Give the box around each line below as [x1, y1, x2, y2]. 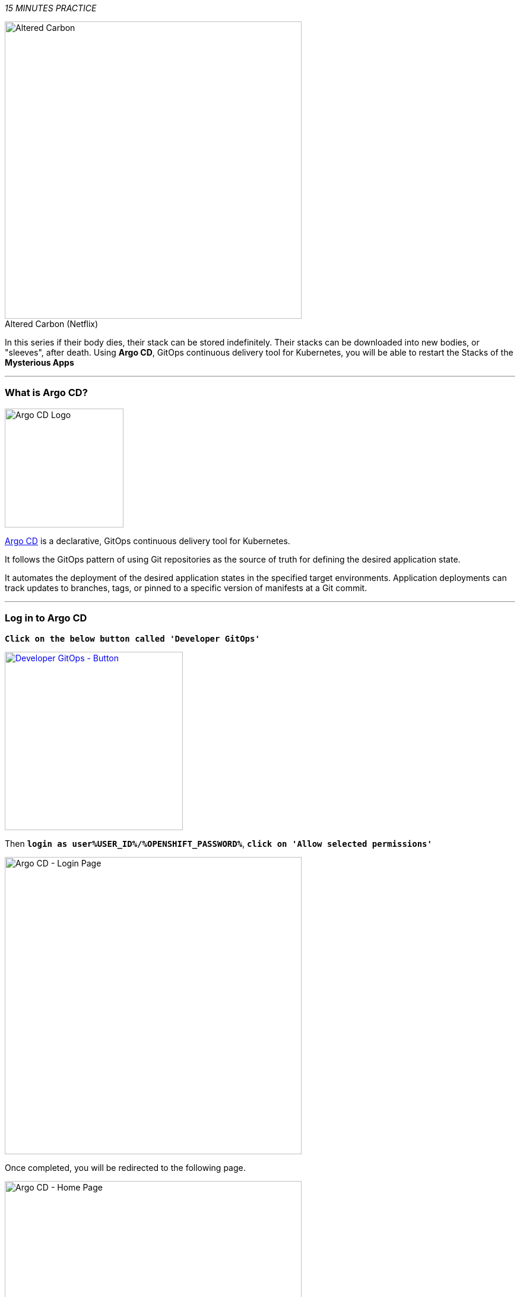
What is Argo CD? [5, 387, 88, 399]
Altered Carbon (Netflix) [5, 319, 99, 329]
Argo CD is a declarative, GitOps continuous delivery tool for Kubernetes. [5, 535, 290, 546]
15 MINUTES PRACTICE [5, 3, 97, 13]
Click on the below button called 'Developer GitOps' [5, 633, 260, 643]
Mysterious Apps [5, 357, 74, 368]
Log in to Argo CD [5, 612, 87, 624]
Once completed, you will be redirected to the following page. [5, 1162, 246, 1173]
